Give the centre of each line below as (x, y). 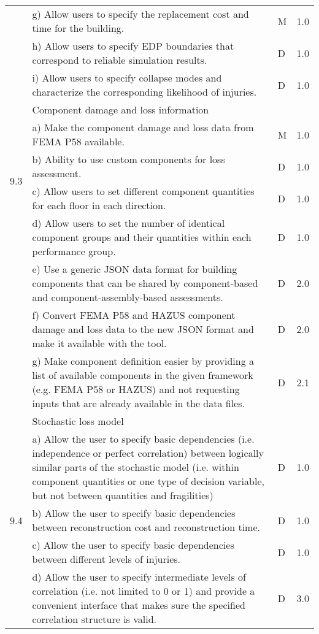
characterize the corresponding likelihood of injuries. (144, 92)
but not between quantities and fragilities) (123, 495)
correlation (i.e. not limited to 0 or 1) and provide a (144, 591)
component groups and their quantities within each (142, 237)
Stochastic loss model (78, 421)
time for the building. (78, 28)
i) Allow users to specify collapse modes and (127, 78)
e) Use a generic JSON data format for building (135, 269)
